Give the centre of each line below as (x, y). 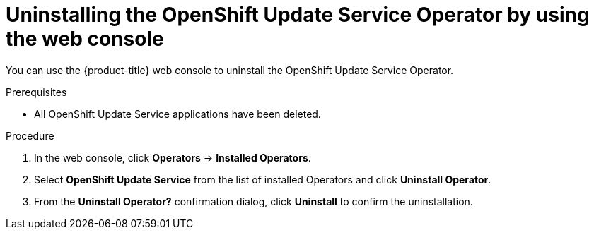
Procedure (30, 135)
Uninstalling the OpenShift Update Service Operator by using (298, 15)
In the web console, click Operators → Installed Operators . (173, 157)
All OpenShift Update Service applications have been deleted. (177, 114)
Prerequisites (36, 92)
